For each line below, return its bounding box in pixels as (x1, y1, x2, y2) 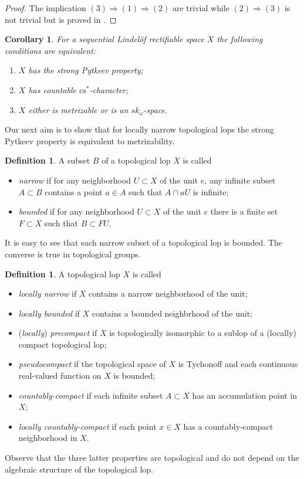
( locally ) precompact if (18, 327, 97, 339)
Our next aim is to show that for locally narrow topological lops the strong (5, 123, 275, 135)
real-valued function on (18, 369, 102, 382)
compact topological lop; (18, 338, 107, 350)
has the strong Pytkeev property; (28, 64, 143, 76)
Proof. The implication (5, 2, 86, 13)
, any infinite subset (204, 174, 276, 186)
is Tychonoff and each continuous (178, 358, 298, 370)
